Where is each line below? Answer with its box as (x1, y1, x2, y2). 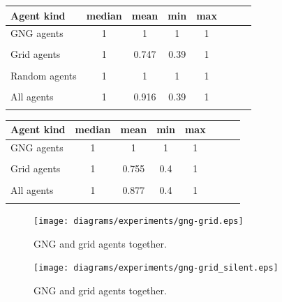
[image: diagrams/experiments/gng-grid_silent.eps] (34, 263, 279, 273)
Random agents (10, 68, 77, 82)
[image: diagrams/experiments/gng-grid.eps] (34, 216, 244, 226)
